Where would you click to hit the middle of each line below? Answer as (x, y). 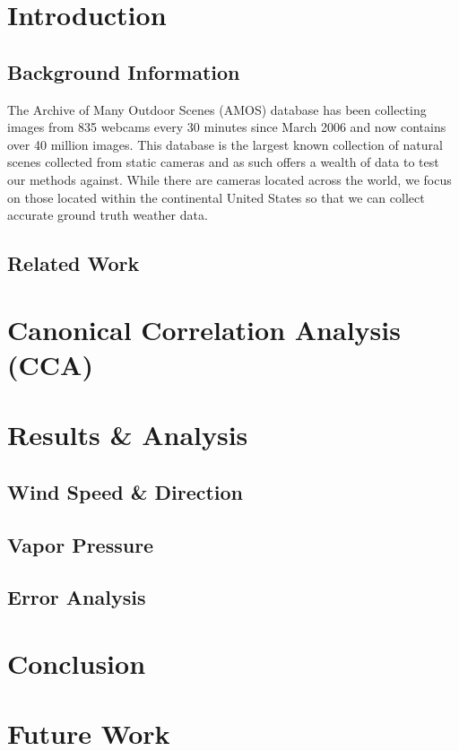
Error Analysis (77, 597)
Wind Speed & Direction (126, 491)
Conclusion (77, 663)
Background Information (124, 71)
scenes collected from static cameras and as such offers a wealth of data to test (223, 162)
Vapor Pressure (81, 544)
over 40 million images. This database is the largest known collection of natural (225, 144)
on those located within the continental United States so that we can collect (216, 197)
